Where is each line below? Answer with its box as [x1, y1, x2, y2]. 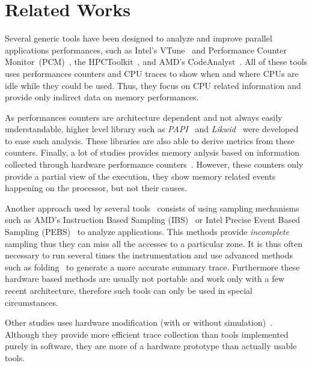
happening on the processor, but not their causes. [5, 181, 188, 194]
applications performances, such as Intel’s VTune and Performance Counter [5, 43, 287, 56]
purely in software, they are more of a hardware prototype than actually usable [5, 340, 297, 352]
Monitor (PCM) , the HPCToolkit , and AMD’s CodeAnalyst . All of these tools [5, 55, 308, 68]
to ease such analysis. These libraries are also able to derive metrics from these [5, 134, 295, 147]
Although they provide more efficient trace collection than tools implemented [5, 328, 289, 340]
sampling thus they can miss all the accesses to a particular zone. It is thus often [5, 237, 302, 249]
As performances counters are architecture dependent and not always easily [5, 111, 283, 123]
